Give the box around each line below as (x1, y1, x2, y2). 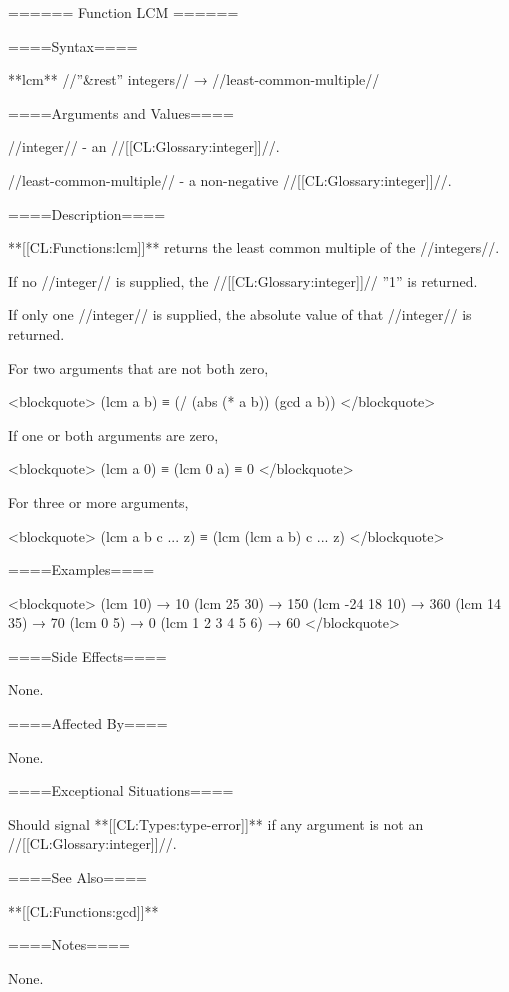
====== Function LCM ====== (8, 2, 239, 22)
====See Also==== (8, 867, 147, 888)
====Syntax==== (8, 35, 138, 56)
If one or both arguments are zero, (8, 424, 219, 445)
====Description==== (8, 203, 166, 224)
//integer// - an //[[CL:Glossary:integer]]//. (8, 136, 280, 157)
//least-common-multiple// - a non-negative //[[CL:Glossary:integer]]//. (8, 169, 452, 190)
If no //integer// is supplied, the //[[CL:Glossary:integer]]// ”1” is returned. (8, 270, 478, 291)
